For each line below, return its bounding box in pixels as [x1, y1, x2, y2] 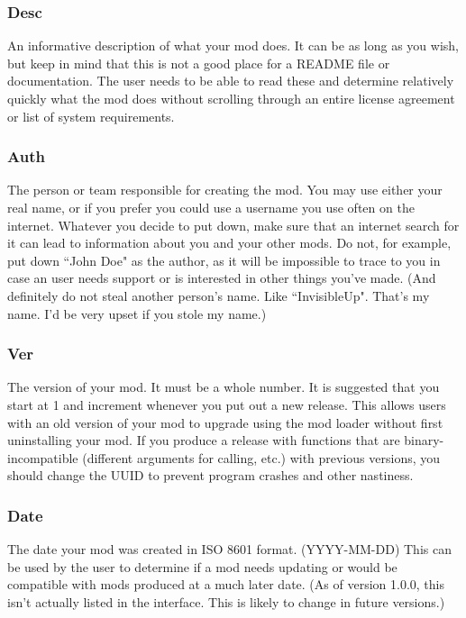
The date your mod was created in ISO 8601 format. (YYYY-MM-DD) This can [7, 540, 452, 559]
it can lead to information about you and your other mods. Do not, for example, [7, 233, 452, 252]
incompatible [7, 448, 78, 467]
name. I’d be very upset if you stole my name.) [7, 304, 267, 323]
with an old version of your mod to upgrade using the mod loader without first [7, 413, 443, 432]
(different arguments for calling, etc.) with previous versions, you [82, 448, 441, 467]
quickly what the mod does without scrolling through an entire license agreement [7, 89, 455, 107]
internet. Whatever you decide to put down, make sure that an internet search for [7, 215, 460, 234]
